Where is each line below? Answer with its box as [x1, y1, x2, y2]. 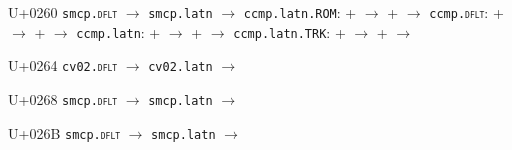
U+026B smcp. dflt [8, 122, 121, 143]
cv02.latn [148, 60, 213, 75]
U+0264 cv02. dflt [8, 55, 118, 76]
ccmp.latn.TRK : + [233, 21, 346, 42]
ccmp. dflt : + [429, 2, 504, 22]
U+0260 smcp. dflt [8, 2, 118, 22]
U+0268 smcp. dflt [8, 88, 118, 109]
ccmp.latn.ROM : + [243, 2, 357, 22]
